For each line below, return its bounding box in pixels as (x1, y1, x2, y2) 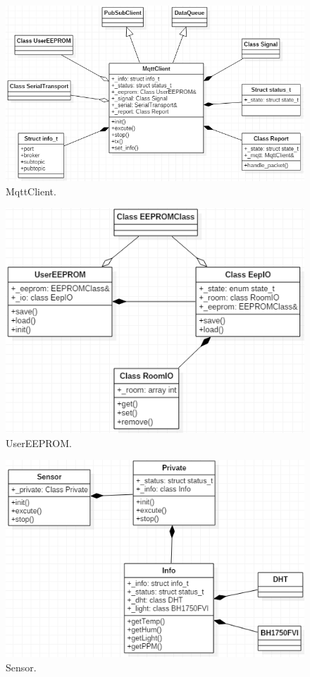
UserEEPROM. (6, 435, 72, 450)
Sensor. (6, 660, 37, 675)
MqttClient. (6, 183, 56, 198)
